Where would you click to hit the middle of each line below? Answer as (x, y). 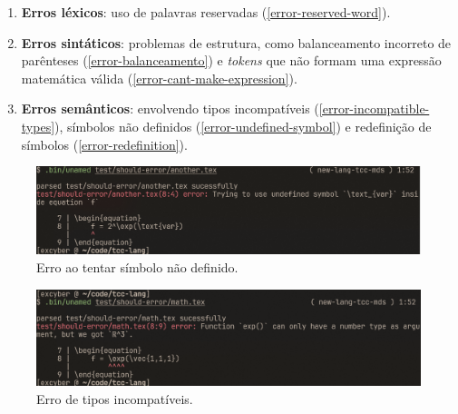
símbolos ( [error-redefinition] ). (104, 144)
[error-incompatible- (374, 108)
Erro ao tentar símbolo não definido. (137, 267)
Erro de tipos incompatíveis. (115, 399)
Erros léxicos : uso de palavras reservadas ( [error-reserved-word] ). (206, 12)
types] (38, 126)
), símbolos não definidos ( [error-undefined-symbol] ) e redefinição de (243, 126)
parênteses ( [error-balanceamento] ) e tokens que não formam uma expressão (231, 60)
